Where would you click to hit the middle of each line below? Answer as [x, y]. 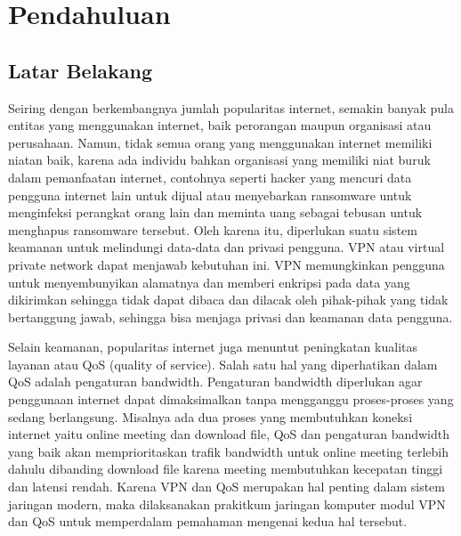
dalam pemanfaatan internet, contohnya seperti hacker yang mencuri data [210, 177]
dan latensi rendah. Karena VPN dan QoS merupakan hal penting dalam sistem [226, 487]
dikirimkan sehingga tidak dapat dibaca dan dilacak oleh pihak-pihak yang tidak [228, 300]
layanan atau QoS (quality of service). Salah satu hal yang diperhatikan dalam [223, 364]
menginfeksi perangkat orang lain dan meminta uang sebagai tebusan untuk [215, 212]
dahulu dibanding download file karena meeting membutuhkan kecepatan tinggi [226, 469]
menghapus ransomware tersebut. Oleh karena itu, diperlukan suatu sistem [213, 229]
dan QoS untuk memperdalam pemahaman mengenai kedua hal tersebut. [208, 521]
